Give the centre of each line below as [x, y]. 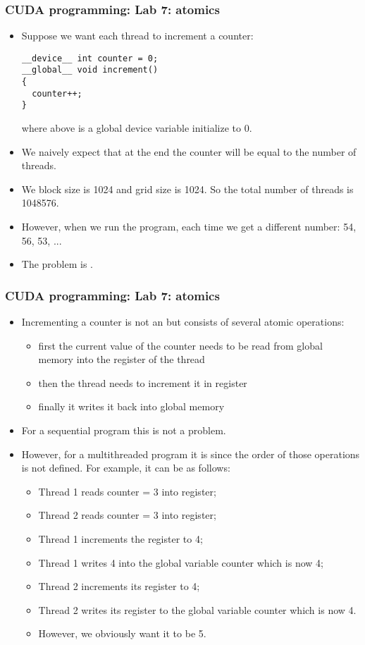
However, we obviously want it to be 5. [122, 633]
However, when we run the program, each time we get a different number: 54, [189, 227]
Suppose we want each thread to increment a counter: [137, 36]
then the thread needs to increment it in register [143, 382]
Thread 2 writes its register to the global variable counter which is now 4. [197, 609]
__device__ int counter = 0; [90, 58]
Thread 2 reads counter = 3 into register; [127, 515]
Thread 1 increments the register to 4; [120, 539]
